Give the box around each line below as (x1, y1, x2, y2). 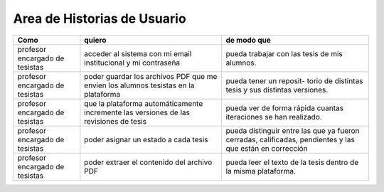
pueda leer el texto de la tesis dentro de (225, 157, 359, 167)
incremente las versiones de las (84, 107, 190, 117)
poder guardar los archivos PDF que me (84, 71, 218, 81)
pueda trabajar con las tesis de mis (225, 48, 343, 58)
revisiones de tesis (84, 116, 147, 126)
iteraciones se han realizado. (225, 112, 323, 122)
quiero (84, 35, 107, 45)
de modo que (225, 35, 272, 45)
